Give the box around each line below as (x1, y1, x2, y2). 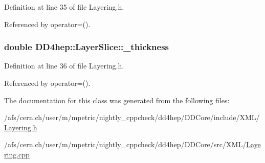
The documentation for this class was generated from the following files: (4, 95, 230, 105)
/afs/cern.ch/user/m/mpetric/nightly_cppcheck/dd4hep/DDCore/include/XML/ (4, 112, 260, 123)
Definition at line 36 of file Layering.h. (4, 60, 124, 71)
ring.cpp (4, 149, 30, 159)
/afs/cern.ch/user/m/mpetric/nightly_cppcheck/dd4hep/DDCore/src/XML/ (4, 139, 247, 150)
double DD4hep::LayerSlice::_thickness (4, 40, 169, 53)
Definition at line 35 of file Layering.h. (4, 2, 124, 12)
